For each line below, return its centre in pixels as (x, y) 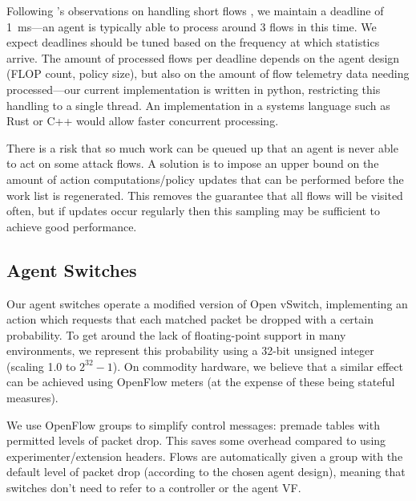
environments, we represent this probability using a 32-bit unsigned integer (190, 350)
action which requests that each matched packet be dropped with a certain (190, 319)
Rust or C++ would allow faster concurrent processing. (143, 121)
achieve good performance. (72, 226)
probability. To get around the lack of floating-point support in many (176, 334)
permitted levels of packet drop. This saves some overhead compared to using (196, 440)
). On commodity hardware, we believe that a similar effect (258, 366)
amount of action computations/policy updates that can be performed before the (205, 179)
